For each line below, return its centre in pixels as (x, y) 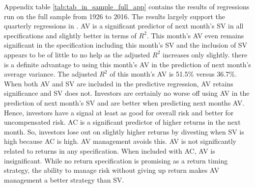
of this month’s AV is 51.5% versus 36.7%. (173, 74)
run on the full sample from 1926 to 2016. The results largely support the (115, 16)
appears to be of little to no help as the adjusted (77, 54)
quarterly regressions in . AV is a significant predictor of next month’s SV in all (124, 26)
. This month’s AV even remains (195, 35)
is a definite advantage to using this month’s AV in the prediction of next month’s (127, 64)
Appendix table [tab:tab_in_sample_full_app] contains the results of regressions (127, 6)
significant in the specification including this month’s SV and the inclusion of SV (126, 45)
